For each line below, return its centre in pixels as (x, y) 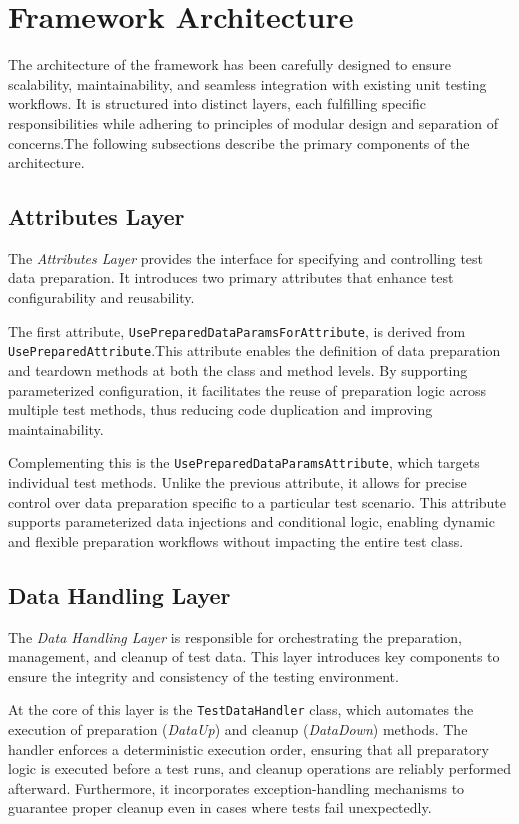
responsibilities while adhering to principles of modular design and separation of (253, 122)
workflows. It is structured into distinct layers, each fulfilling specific (217, 103)
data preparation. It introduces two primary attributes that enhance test (231, 277)
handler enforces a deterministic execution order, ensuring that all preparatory (248, 748)
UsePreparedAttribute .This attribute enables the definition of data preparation (254, 350)
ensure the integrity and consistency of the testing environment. (203, 675)
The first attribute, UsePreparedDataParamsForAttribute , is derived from (237, 330)
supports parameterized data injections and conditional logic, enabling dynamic (251, 521)
